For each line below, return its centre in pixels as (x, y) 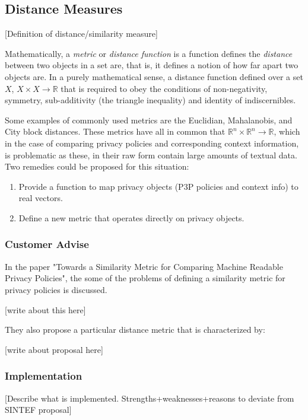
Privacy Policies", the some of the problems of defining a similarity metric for (145, 278)
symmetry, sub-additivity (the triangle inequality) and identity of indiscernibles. (150, 100)
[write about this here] (45, 309)
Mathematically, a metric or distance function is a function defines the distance (149, 53)
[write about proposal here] (54, 349)
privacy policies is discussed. (56, 289)
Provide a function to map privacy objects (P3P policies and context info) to (158, 186)
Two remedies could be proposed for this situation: (97, 166)
